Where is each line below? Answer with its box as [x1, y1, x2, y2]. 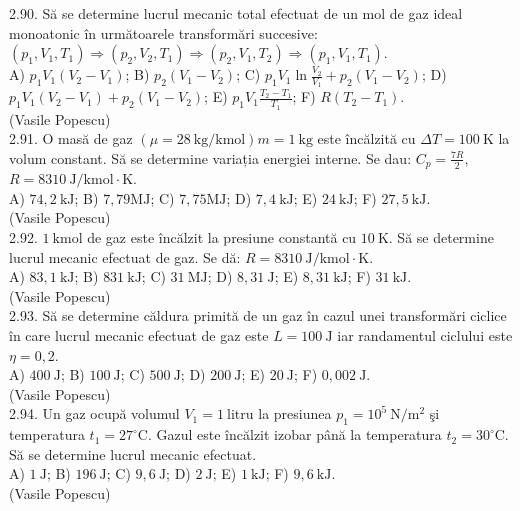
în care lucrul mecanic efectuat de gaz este [9, 325, 269, 346]
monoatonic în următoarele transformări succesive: [9, 22, 318, 43]
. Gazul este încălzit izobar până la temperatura [147, 424, 442, 445]
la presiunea [258, 403, 332, 424]
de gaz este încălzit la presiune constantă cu [87, 227, 357, 248]
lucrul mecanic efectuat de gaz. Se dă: [9, 246, 241, 267]
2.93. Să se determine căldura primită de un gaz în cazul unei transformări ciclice [9, 305, 507, 326]
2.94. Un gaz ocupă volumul [9, 403, 180, 424]
